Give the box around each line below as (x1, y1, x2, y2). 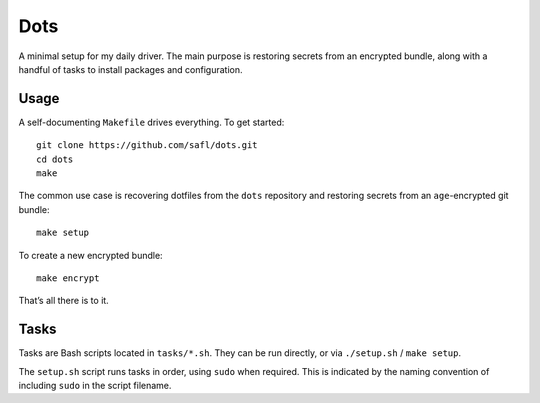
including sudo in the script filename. (18, 380, 172, 392)
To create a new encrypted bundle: (18, 249, 164, 261)
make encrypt (36, 272, 100, 284)
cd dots (36, 153, 74, 165)
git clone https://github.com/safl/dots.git (36, 140, 259, 151)
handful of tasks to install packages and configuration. (18, 63, 243, 75)
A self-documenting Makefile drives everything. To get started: (18, 116, 285, 128)
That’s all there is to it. (18, 295, 109, 307)
